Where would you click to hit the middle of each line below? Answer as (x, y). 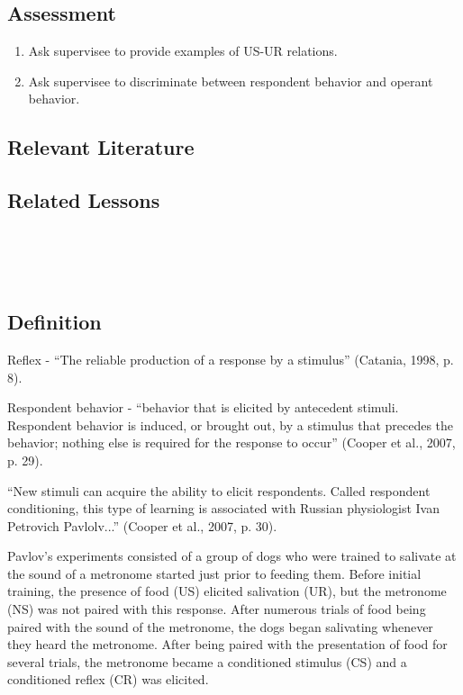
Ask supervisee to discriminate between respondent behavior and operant (231, 81)
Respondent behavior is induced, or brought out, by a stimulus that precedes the (231, 424)
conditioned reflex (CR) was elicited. (108, 679)
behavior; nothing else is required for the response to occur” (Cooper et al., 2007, (231, 442)
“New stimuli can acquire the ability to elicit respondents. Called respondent (219, 490)
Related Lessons (84, 200)
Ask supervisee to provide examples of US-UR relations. (183, 51)
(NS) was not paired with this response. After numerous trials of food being (217, 609)
